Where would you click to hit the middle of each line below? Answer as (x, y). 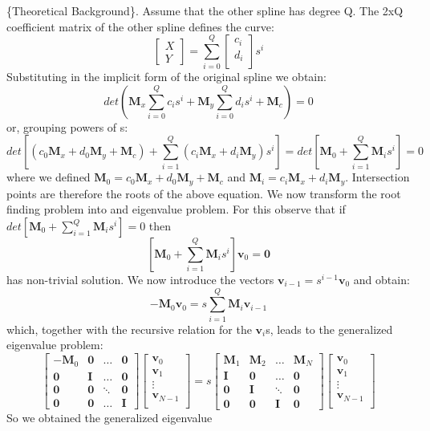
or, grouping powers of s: (67, 126)
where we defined (49, 177)
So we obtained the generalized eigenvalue (110, 417)
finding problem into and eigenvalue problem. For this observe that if (176, 209)
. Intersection (377, 177)
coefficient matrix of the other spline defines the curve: (140, 26)
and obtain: (381, 280)
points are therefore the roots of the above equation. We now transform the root (204, 193)
